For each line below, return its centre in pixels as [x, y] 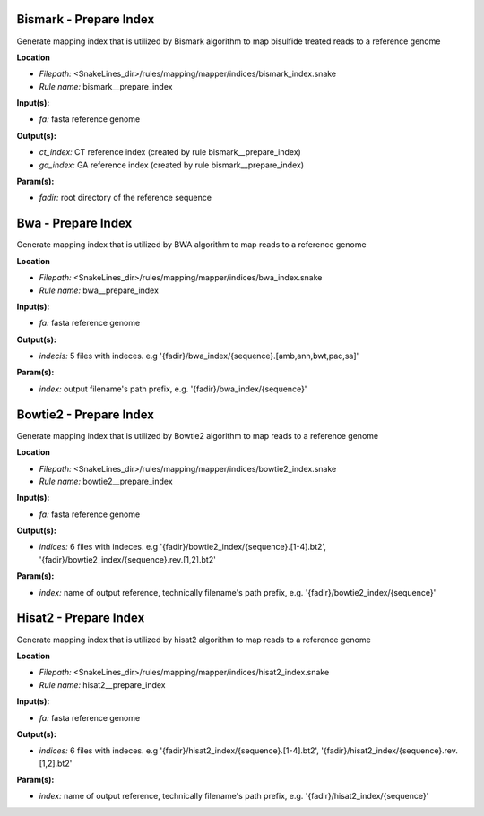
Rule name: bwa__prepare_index [99, 290]
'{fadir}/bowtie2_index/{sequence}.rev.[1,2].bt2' [128, 559]
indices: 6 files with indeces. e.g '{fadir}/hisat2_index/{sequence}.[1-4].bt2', [179, 751]
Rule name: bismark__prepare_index [106, 86]
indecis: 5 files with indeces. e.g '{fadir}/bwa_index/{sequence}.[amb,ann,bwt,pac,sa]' [199, 356]
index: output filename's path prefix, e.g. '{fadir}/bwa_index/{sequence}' [173, 389]
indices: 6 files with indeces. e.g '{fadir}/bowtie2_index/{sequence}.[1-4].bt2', [183, 547]
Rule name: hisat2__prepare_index [102, 684]
